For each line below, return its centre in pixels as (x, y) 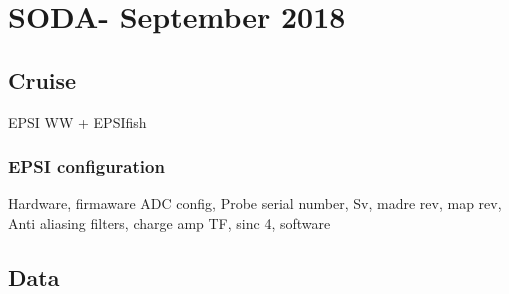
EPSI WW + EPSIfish (77, 121)
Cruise (42, 79)
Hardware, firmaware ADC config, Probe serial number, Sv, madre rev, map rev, (255, 203)
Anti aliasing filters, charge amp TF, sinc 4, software (169, 222)
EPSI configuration (86, 166)
